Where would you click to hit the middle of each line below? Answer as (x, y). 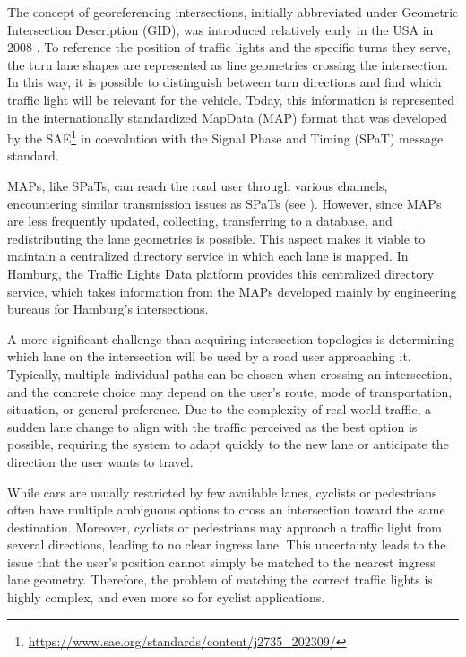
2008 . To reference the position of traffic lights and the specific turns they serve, (229, 47)
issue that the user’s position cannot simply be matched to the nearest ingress (221, 562)
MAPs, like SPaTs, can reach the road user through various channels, (198, 186)
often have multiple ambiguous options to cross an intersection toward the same (226, 510)
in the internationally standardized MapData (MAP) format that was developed (228, 117)
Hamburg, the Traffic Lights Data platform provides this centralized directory (221, 273)
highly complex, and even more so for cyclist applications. (166, 597)
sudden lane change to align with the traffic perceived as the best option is (212, 426)
